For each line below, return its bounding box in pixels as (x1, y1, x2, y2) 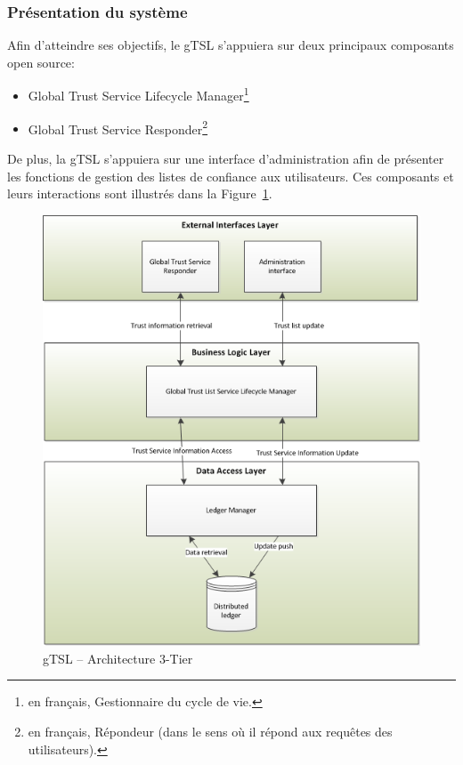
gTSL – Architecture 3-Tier (43, 648, 193, 667)
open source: (7, 52, 75, 71)
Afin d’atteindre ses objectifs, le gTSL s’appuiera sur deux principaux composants (7, 36, 454, 54)
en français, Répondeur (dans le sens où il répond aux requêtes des (28, 721, 393, 740)
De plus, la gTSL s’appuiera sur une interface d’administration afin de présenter (7, 149, 444, 167)
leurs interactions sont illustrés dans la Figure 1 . (7, 184, 272, 203)
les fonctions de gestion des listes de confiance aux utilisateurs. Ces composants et (7, 166, 454, 185)
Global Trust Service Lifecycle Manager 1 (28, 84, 249, 105)
